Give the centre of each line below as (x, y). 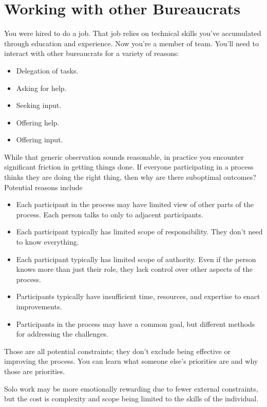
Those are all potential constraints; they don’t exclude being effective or (117, 351)
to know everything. (47, 242)
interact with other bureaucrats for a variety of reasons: (92, 53)
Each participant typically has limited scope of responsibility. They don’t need (139, 232)
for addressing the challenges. (62, 334)
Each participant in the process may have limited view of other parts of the (135, 204)
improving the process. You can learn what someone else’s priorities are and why (131, 361)
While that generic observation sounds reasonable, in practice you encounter (124, 156)
